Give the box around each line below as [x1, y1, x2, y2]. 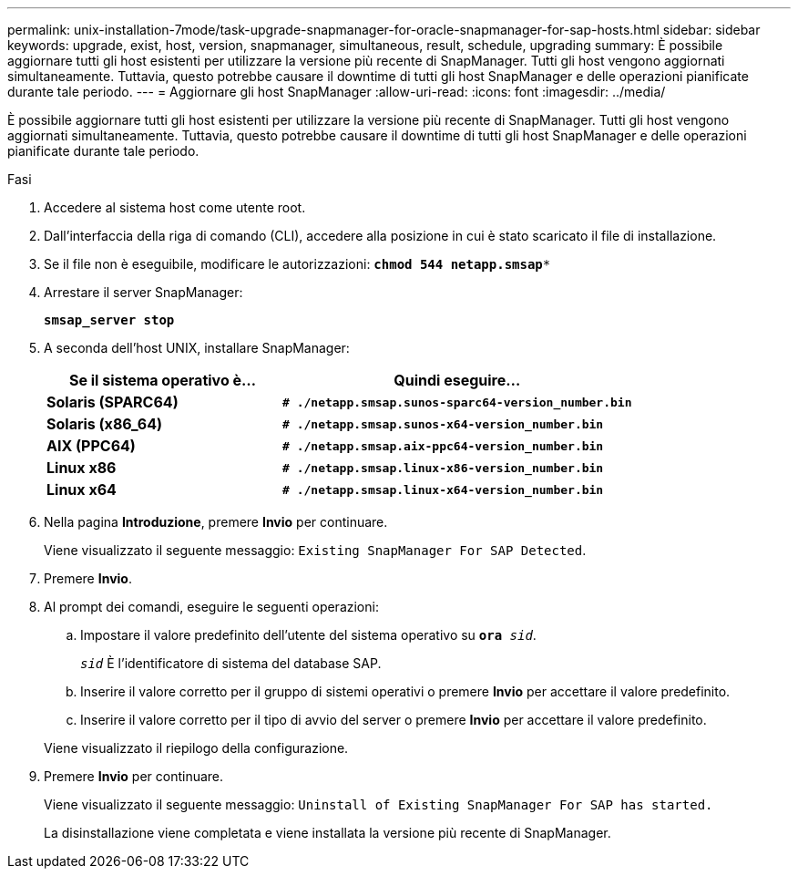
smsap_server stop [44, 313, 175, 327]
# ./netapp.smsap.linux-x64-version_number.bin [282, 482, 604, 497]
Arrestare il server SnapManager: [44, 284, 243, 300]
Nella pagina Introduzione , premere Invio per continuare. [44, 514, 388, 530]
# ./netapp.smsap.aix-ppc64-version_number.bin [282, 438, 604, 453]
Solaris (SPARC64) [46, 393, 179, 411]
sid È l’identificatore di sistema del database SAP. [80, 655, 382, 671]
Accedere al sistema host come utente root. [44, 200, 306, 215]
